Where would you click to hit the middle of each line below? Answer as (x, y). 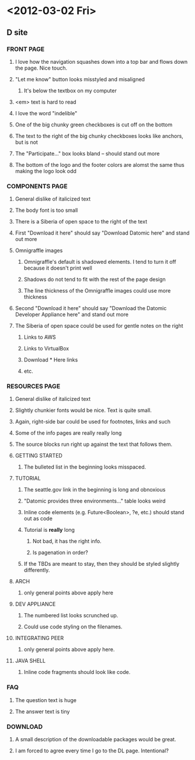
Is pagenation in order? (60, 553)
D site (17, 32)
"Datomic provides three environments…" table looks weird (95, 501)
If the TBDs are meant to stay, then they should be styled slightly (102, 564)
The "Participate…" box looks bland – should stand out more (87, 153)
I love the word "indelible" (46, 113)
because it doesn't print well (58, 268)
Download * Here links (51, 360)
